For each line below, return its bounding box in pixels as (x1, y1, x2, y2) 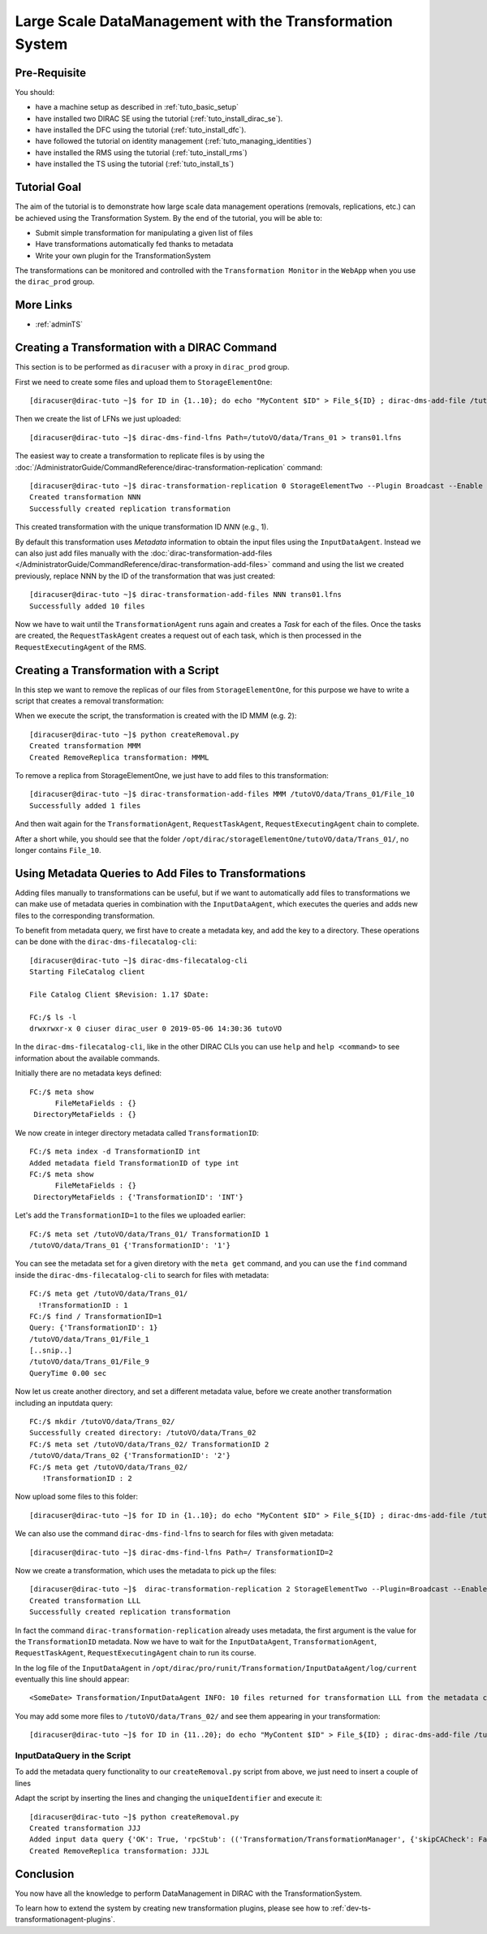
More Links (15, 298, 73, 312)
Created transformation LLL (29, 1596, 141, 1605)
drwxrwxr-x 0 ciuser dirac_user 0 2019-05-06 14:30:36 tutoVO (29, 1024, 282, 1033)
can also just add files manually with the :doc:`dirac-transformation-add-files (15, 548, 273, 558)
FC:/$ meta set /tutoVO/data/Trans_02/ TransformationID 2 (29, 1439, 269, 1449)
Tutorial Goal (15, 180, 81, 194)
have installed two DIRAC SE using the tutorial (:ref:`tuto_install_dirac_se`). (35, 114, 283, 123)
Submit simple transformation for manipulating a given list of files (35, 227, 253, 237)
